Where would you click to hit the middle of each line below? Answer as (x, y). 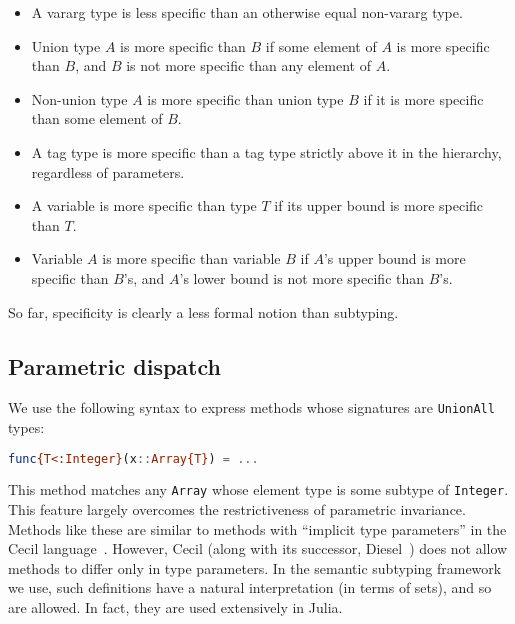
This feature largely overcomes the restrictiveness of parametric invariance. (237, 509)
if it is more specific (423, 98)
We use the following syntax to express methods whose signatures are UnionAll (251, 407)
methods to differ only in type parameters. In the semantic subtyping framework (255, 567)
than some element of (97, 118)
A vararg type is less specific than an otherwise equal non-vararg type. (247, 12)
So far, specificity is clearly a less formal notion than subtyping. (203, 311)
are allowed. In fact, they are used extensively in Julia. (175, 607)
